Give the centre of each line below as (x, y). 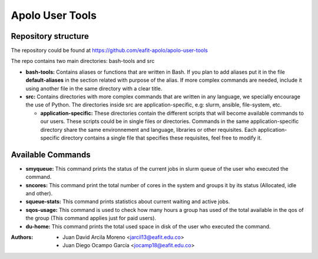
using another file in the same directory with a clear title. (94, 88)
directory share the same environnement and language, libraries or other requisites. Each (148, 129)
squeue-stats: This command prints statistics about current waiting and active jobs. (128, 202)
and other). (39, 194)
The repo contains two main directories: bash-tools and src (83, 61)
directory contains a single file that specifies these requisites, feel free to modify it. (161, 138)
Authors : (22, 237)
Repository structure (50, 36)
